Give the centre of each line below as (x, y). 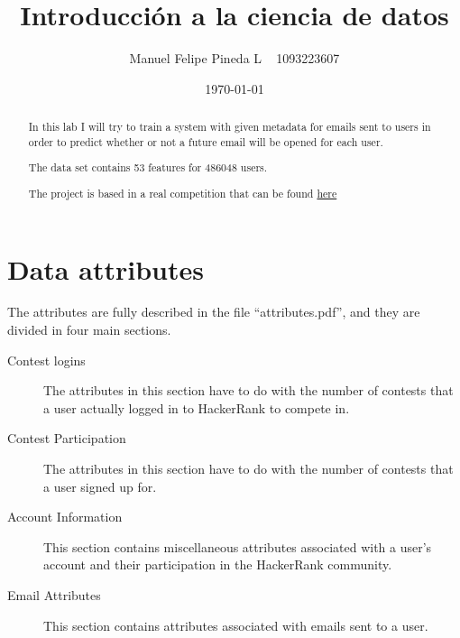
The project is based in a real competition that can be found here (183, 193)
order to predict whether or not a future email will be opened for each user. (206, 141)
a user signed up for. (100, 486)
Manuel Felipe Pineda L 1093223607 (235, 58)
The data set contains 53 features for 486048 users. (148, 167)
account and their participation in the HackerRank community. (218, 564)
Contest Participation (67, 438)
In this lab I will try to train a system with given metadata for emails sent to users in (230, 127)
